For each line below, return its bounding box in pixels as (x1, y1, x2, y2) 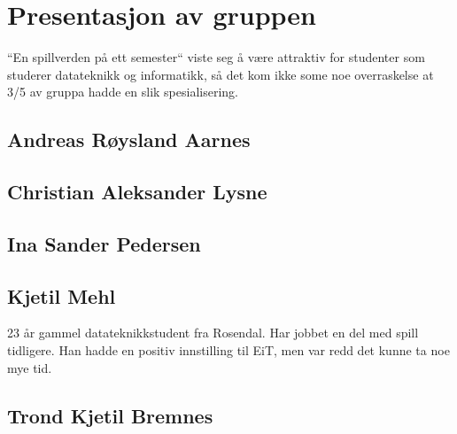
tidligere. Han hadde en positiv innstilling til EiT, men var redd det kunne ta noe (7, 341, 450, 360)
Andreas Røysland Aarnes (7, 126, 251, 153)
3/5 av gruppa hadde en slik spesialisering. (7, 82, 238, 101)
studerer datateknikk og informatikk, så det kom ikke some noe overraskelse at (7, 65, 434, 83)
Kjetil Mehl (7, 282, 116, 309)
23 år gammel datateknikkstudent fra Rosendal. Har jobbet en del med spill (7, 323, 419, 342)
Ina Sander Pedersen (7, 229, 201, 257)
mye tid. (7, 358, 52, 376)
